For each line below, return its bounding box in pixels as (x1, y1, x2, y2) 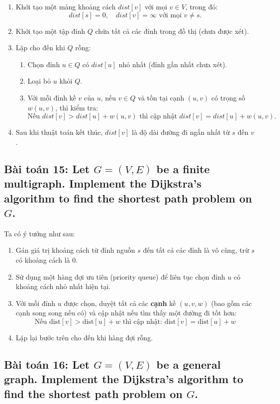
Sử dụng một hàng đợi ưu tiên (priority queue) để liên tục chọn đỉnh (15, 271, 225, 282)
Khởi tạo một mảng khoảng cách (15, 1, 116, 11)
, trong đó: (185, 1, 218, 11)
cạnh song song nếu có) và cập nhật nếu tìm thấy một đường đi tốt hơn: (15, 307, 237, 318)
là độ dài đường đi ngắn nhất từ (131, 127, 230, 137)
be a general (156, 356, 221, 372)
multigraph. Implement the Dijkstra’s (4, 176, 201, 191)
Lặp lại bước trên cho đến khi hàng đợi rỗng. (15, 332, 153, 342)
